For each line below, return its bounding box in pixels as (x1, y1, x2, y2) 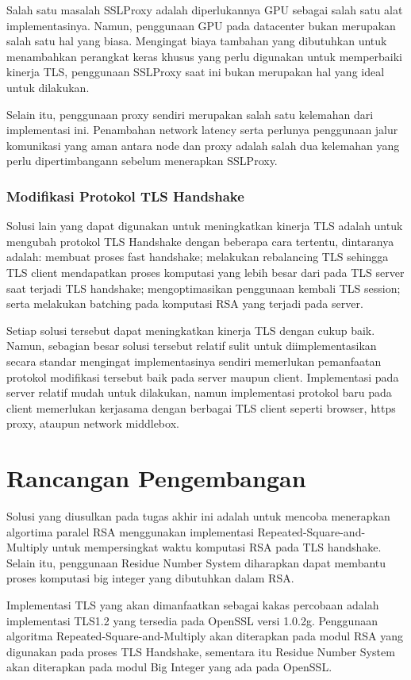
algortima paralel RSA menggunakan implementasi (6, 523, 254, 540)
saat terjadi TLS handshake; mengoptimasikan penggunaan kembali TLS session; (6, 279, 401, 296)
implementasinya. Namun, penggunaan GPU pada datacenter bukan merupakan (6, 17, 396, 33)
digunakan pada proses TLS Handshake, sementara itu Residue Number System (6, 643, 395, 659)
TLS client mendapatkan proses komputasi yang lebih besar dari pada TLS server (6, 263, 405, 280)
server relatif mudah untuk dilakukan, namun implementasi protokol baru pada (6, 384, 392, 401)
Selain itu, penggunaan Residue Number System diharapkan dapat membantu (6, 554, 386, 571)
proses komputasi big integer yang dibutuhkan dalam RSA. (6, 570, 294, 586)
